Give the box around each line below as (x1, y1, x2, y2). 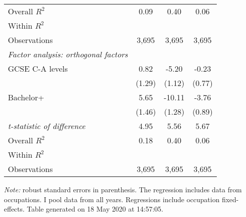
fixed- (222, 194, 239, 204)
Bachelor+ (8, 91, 45, 103)
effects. (4, 204, 25, 214)
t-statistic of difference (8, 120, 86, 131)
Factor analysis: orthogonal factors (8, 48, 128, 60)
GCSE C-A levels (8, 63, 68, 74)
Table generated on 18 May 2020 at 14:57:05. (27, 204, 163, 214)
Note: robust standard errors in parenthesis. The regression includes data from (4, 184, 242, 194)
